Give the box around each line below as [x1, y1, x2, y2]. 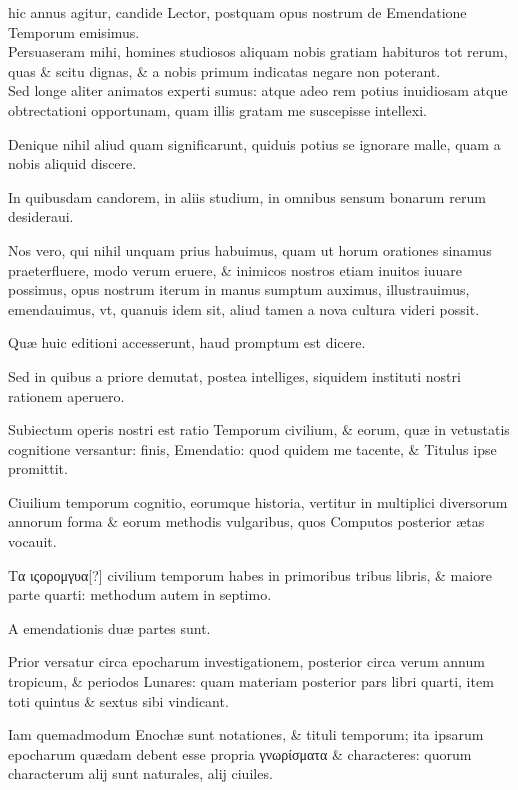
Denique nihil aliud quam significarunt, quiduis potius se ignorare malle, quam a [8, 133, 501, 154]
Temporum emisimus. [8, 21, 140, 42]
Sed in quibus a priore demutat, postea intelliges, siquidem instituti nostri [8, 365, 461, 386]
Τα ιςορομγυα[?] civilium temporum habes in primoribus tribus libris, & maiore [8, 564, 492, 585]
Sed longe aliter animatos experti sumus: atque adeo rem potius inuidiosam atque [8, 80, 508, 101]
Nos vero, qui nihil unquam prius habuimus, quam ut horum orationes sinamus [8, 239, 492, 260]
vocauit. [8, 531, 57, 552]
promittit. [8, 458, 68, 479]
